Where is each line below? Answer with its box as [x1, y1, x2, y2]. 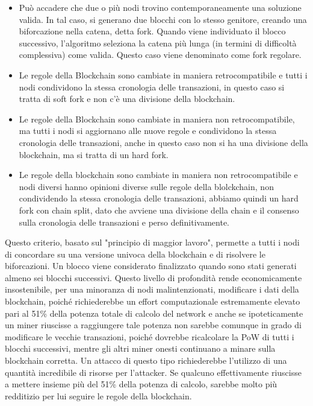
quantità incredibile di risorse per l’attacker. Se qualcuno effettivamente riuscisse [5, 366, 302, 378]
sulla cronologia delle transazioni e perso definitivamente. [19, 215, 229, 228]
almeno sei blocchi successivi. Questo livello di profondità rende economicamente [5, 271, 302, 284]
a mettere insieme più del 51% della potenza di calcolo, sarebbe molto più [5, 378, 277, 390]
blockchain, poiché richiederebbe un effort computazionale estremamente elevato [5, 295, 300, 308]
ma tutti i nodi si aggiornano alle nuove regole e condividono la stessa [19, 124, 277, 137]
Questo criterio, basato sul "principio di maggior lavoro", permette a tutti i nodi [5, 236, 300, 249]
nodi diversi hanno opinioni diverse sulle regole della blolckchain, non [19, 180, 274, 192]
